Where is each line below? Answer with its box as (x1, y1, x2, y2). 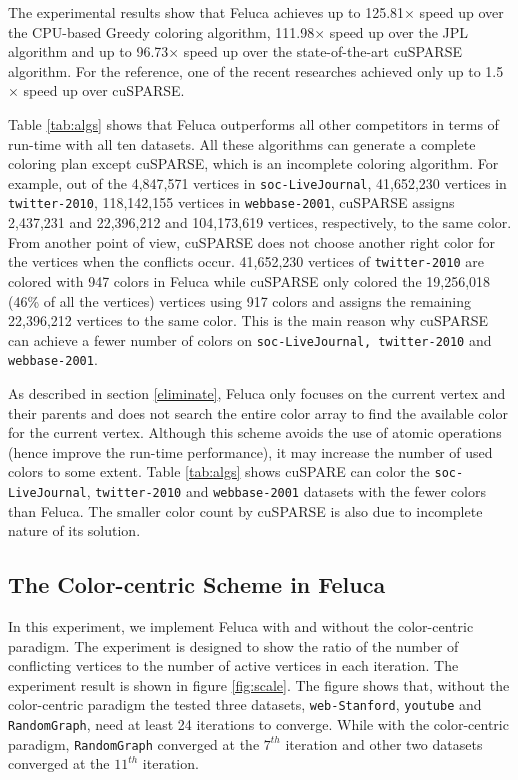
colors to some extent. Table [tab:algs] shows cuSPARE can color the (8, 461, 430, 482)
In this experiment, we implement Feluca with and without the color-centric (8, 616, 474, 637)
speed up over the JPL (329, 21, 469, 42)
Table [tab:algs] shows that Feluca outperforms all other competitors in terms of (8, 113, 499, 134)
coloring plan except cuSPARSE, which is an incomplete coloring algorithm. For (8, 153, 499, 174)
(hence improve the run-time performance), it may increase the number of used (8, 441, 493, 462)
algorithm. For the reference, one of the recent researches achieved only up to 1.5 (8, 60, 504, 81)
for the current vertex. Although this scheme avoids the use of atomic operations (8, 422, 502, 443)
